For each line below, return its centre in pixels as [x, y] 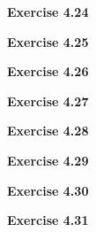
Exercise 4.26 [48, 71]
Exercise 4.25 [48, 41]
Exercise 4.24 [48, 12]
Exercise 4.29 [48, 160]
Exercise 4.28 [48, 131]
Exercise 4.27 [48, 101]
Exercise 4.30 [48, 190]
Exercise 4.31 [48, 220]
